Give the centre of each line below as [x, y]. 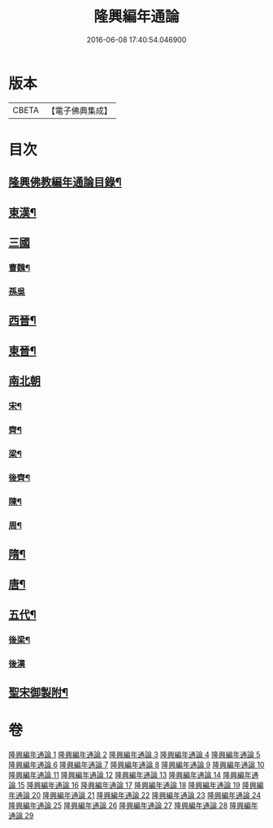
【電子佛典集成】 [79, 111]
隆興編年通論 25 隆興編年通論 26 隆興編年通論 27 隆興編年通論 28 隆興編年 [133, 805]
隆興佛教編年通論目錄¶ [65, 183]
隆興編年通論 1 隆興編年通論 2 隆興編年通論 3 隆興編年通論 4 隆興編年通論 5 [134, 754]
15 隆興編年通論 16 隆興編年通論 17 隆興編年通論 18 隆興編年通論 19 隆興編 [141, 785]
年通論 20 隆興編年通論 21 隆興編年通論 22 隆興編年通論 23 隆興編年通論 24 [135, 795]
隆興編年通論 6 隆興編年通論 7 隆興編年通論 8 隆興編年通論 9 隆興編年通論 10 [136, 765]
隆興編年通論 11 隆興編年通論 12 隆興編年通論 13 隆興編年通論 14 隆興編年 [130, 774]
